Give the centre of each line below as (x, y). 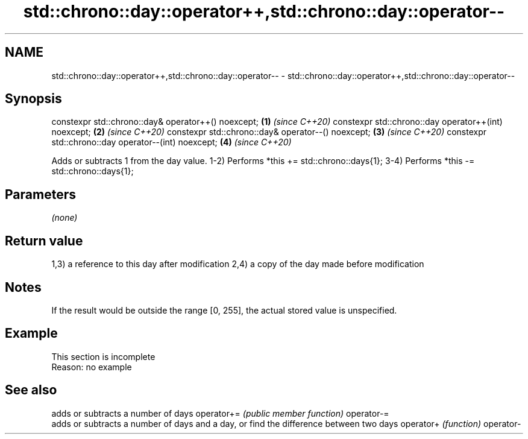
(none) (64, 218)
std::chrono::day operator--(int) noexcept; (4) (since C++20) (171, 142)
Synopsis (33, 99)
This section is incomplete (103, 356)
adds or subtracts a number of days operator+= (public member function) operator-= (220, 413)
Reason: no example (92, 367)
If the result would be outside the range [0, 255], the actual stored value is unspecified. (224, 310)
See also (31, 390)
